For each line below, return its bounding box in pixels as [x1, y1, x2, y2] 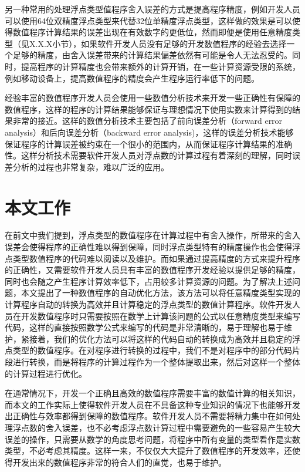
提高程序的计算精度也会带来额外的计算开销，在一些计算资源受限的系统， [21, 60, 300, 72]
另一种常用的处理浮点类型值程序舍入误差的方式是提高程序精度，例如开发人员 [5, 3, 300, 15]
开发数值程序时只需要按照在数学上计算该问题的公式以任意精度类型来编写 [21, 309, 300, 322]
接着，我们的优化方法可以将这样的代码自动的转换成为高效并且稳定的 [29, 332, 292, 345]
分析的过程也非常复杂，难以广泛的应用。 [12, 160, 169, 173]
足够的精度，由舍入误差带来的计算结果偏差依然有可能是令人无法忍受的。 [12, 49, 292, 61]
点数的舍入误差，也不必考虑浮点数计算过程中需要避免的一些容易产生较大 [21, 421, 300, 433]
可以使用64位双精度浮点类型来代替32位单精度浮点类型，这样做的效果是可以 [5, 14, 292, 26]
